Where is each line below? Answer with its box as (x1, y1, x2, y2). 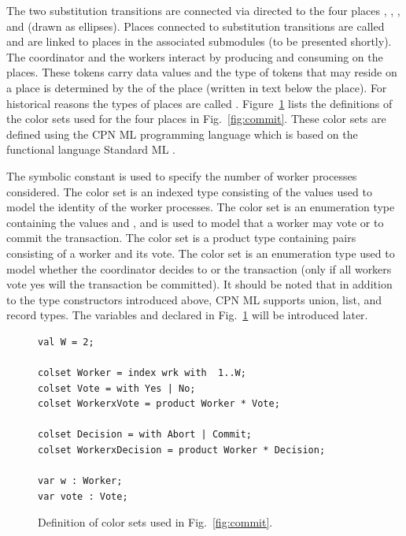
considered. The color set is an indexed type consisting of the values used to (6, 183, 372, 199)
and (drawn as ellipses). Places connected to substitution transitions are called (6, 17, 385, 34)
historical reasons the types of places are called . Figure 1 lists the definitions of (6, 95, 393, 111)
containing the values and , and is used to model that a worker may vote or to (6, 214, 384, 230)
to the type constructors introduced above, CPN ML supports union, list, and (6, 291, 382, 307)
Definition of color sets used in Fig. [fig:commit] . (38, 514, 273, 530)
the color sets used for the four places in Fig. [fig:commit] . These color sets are (6, 110, 386, 127)
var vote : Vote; (38, 490, 128, 502)
